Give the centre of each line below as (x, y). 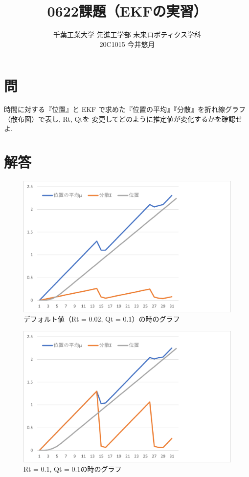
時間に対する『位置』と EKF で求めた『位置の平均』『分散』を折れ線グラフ (125, 109)
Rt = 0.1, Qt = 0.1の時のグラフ (73, 469)
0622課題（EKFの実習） (127, 11)
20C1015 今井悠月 (127, 44)
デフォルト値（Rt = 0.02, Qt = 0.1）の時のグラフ (102, 319)
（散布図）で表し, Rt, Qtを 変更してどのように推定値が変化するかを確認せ (123, 119)
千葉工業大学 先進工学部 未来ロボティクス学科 (127, 34)
